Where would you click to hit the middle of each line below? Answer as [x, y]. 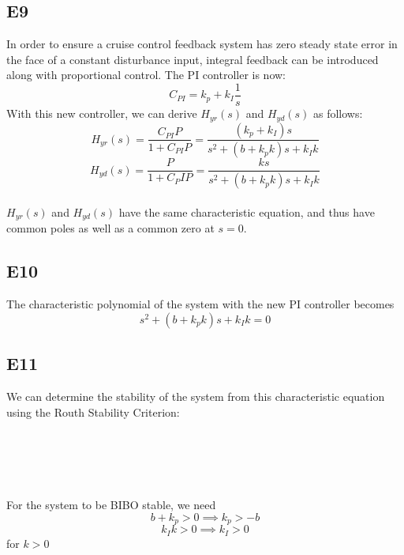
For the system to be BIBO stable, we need [111, 505]
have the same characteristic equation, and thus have [247, 211]
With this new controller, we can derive [102, 113]
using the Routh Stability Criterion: [93, 412]
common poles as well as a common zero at [110, 228]
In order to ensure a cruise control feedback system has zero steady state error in [202, 44]
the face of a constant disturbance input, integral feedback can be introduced [193, 59]
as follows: [338, 113]
